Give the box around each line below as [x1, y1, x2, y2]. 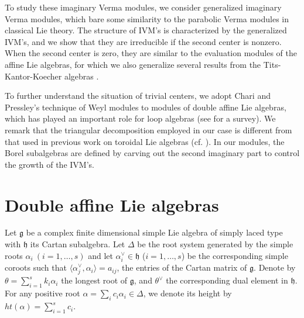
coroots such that [5, 261, 67, 274]
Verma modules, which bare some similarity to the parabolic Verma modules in [5, 12, 289, 25]
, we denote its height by [143, 287, 232, 299]
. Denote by [254, 261, 296, 274]
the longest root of [61, 274, 128, 286]
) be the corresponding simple [181, 249, 288, 261]
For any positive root [5, 287, 80, 299]
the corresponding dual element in [166, 274, 288, 286]
